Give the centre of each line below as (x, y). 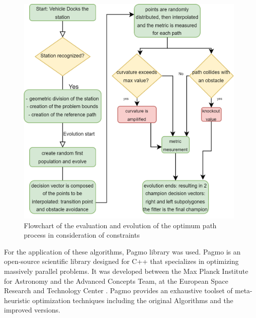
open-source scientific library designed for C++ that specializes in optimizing (122, 261)
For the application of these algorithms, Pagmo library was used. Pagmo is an (122, 251)
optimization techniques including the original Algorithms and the (133, 300)
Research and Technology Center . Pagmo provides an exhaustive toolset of (118, 290)
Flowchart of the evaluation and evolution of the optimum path (120, 225)
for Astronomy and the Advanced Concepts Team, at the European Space (116, 281)
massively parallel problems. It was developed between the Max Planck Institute (126, 271)
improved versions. (32, 310)
